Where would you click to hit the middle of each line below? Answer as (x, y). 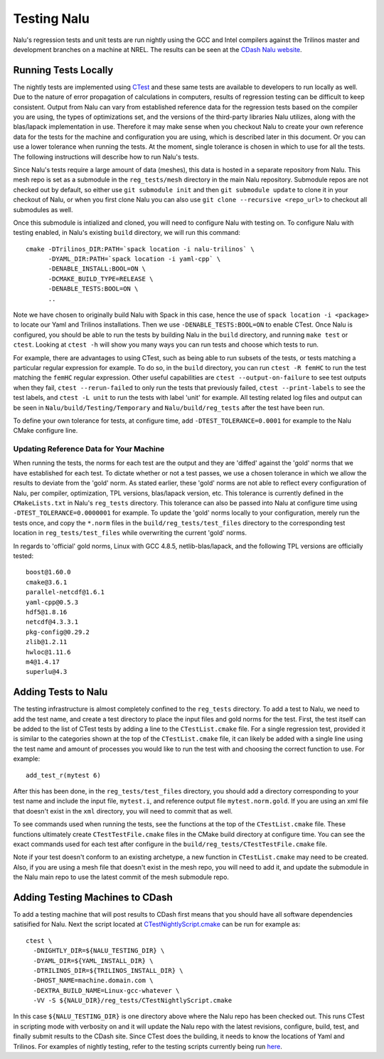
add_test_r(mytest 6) (63, 775)
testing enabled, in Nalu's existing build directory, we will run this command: (127, 233)
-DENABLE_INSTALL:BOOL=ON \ (97, 269)
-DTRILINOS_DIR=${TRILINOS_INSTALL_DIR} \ (108, 970)
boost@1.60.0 (48, 572)
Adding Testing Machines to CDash (93, 897)
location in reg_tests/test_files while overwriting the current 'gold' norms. (130, 533)
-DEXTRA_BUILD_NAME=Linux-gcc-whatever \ (106, 990)
